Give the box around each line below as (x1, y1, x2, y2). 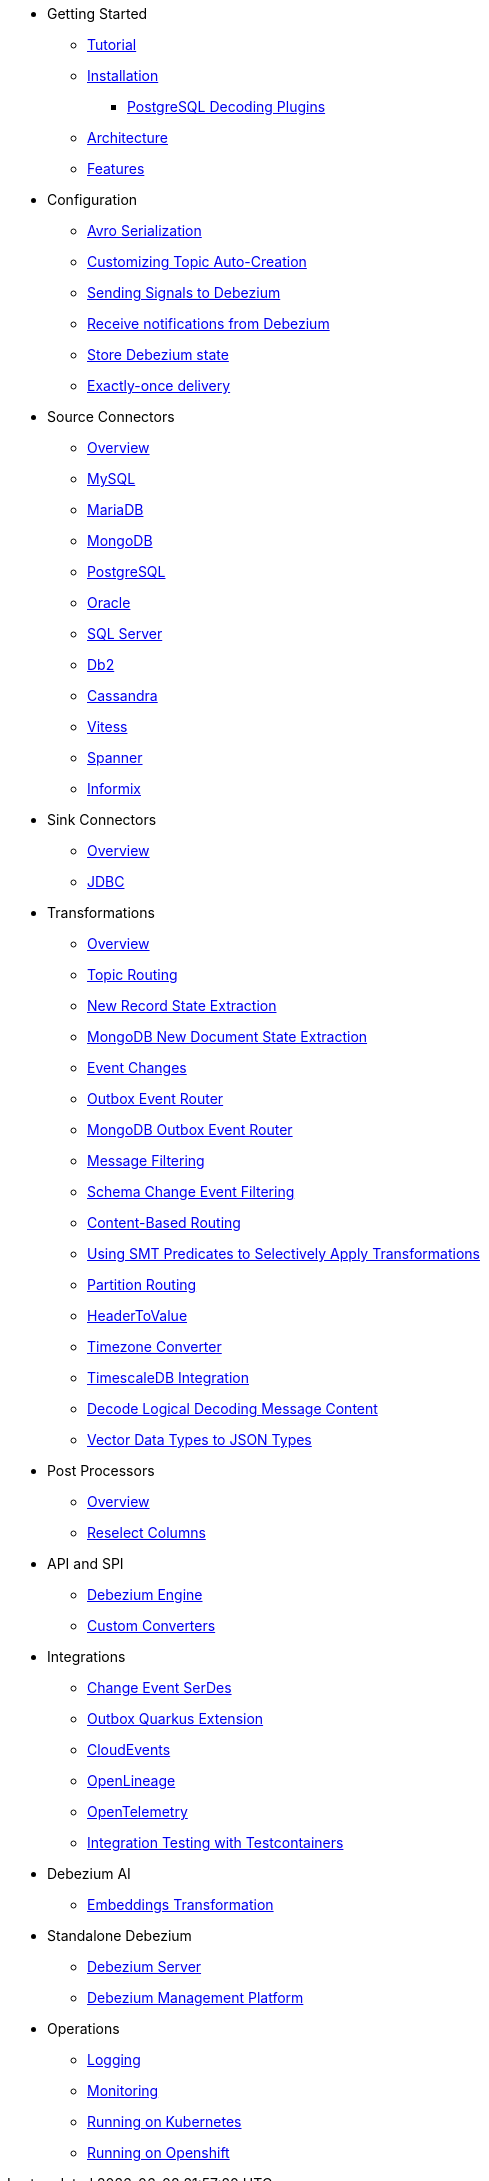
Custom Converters (87, 1617, 216, 1634)
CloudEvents (87, 1741, 171, 1758)
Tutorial (87, 36, 137, 53)
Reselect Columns (87, 1524, 206, 1541)
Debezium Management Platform (87, 1989, 304, 2006)
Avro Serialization (87, 222, 202, 239)
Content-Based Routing (87, 1214, 241, 1231)
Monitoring (87, 2082, 159, 2099)
